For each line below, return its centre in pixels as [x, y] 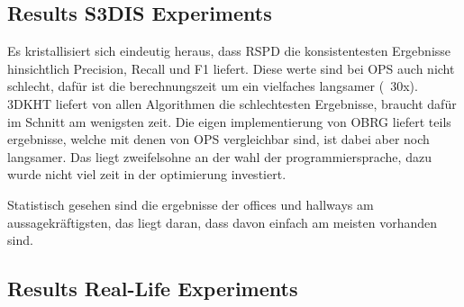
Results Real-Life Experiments [153, 289]
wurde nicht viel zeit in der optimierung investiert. [147, 174]
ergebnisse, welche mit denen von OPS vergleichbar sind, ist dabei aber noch [218, 139]
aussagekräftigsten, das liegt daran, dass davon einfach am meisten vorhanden [223, 222]
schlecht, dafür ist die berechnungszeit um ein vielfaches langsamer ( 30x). [213, 86]
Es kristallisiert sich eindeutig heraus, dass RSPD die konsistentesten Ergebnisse [229, 51]
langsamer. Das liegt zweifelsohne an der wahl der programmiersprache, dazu [219, 156]
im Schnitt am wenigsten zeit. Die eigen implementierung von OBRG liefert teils [229, 121]
